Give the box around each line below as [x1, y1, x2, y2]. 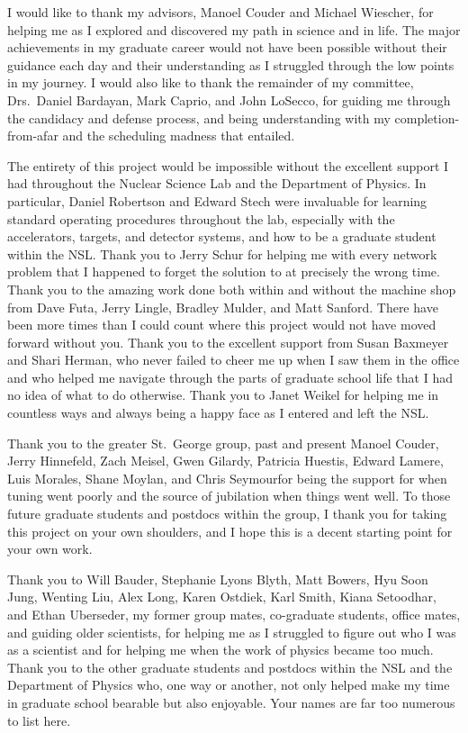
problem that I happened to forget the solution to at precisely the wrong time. [7, 262, 440, 281]
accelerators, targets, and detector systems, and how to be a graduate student [7, 227, 436, 246]
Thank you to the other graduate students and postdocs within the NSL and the [7, 657, 453, 676]
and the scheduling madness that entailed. [62, 126, 295, 145]
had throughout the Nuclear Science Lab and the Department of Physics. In [7, 174, 427, 193]
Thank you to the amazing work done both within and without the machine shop [7, 279, 456, 298]
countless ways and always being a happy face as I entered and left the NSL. [7, 403, 429, 422]
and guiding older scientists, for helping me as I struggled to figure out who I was [7, 622, 456, 641]
